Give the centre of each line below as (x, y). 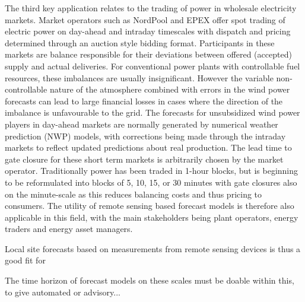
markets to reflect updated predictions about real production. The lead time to (148, 147)
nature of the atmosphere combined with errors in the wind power (170, 89)
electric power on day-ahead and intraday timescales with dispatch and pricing (148, 31)
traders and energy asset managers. (69, 229)
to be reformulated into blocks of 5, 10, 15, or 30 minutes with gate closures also (151, 182)
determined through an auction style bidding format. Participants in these (140, 42)
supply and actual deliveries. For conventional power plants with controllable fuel (152, 66)
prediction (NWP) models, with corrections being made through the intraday (145, 136)
